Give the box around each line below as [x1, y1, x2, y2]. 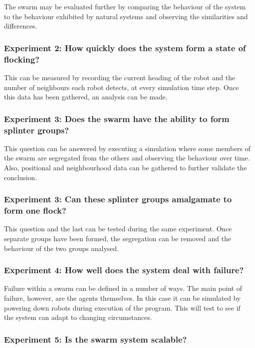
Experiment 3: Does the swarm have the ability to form [4, 112, 230, 125]
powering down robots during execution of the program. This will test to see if [4, 302, 241, 313]
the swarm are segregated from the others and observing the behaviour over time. [4, 153, 250, 163]
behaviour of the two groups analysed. [4, 243, 119, 253]
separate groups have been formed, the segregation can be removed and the [4, 233, 231, 243]
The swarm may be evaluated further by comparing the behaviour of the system [4, 1, 246, 11]
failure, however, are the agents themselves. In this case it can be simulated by [4, 292, 241, 303]
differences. [4, 21, 37, 31]
